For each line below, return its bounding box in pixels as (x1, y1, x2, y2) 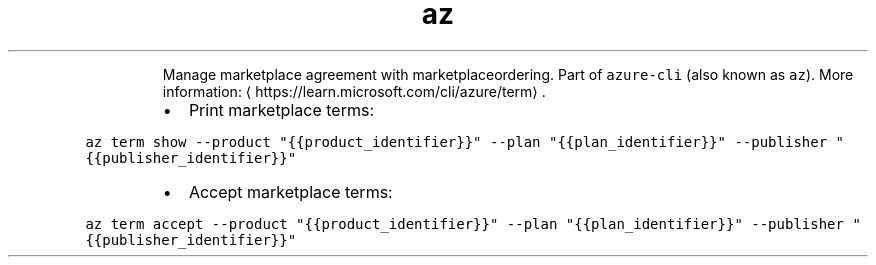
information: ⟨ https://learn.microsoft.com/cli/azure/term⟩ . (162, 82, 546, 100)
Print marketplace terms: (188, 99, 374, 120)
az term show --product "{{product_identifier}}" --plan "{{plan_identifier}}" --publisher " (85, 133, 844, 150)
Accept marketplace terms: (188, 181, 393, 202)
